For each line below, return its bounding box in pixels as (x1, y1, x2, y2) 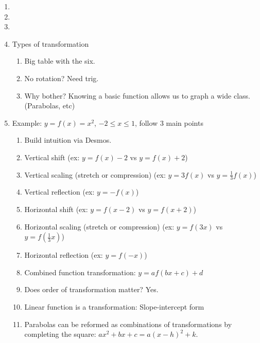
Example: (12, 117, 42, 128)
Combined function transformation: (24, 266, 136, 277)
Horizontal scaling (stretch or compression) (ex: (24, 221, 175, 232)
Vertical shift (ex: (24, 151, 80, 162)
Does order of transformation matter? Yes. (24, 284, 159, 295)
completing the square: (24, 329, 96, 339)
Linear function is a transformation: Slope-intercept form (24, 301, 204, 312)
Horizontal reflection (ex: (24, 250, 103, 260)
